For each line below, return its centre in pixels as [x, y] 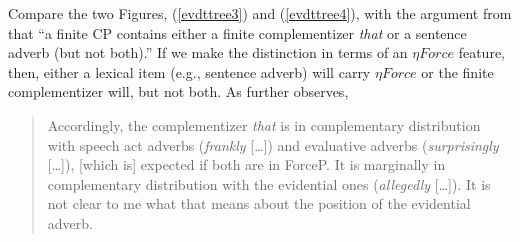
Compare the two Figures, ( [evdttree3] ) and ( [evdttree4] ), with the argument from [260, 13]
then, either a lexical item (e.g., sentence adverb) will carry [189, 71]
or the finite [457, 71]
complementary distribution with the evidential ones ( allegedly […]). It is [269, 183]
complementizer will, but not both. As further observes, [178, 91]
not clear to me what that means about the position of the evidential [259, 203]
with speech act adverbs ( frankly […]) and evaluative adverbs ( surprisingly [273, 144]
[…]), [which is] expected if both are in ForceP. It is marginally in [246, 164]
